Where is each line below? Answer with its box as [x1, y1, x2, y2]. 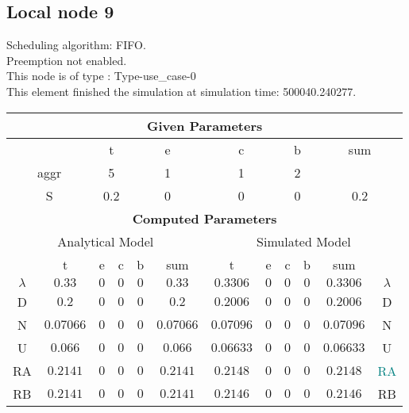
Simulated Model [257, 231, 351, 250]
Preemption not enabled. [6, 52, 127, 68]
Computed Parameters [132, 208, 277, 228]
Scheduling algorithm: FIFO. [6, 36, 146, 53]
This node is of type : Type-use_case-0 [6, 67, 196, 84]
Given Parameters [146, 116, 263, 135]
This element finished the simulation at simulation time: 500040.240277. [6, 82, 357, 99]
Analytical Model [57, 231, 154, 250]
